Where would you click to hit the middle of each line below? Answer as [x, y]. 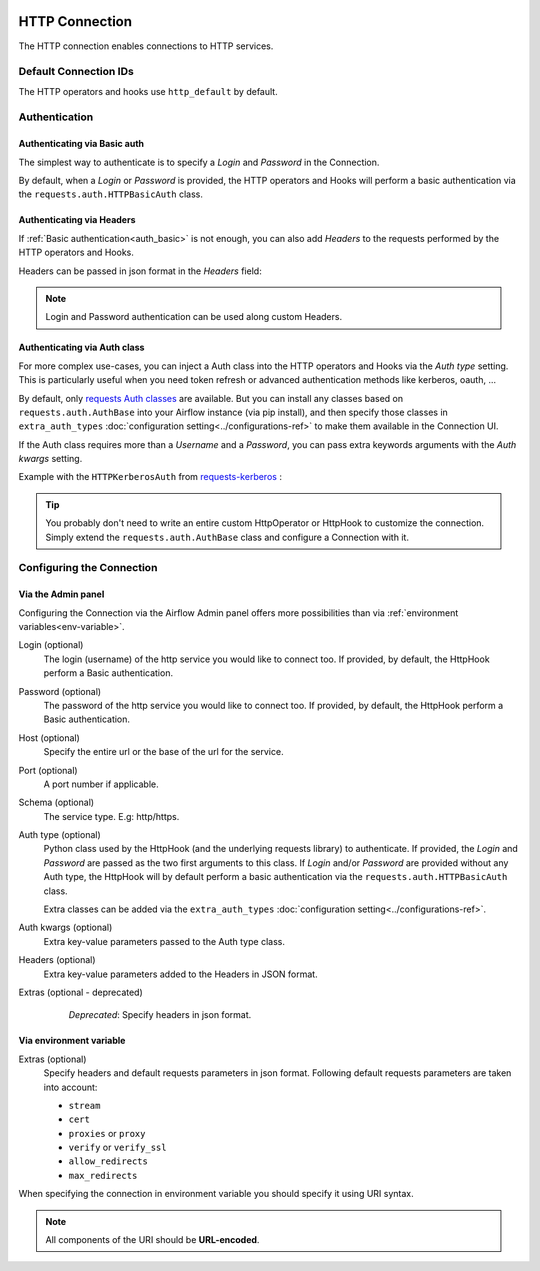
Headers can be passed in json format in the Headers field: [140, 271]
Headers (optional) [57, 960]
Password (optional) [60, 691]
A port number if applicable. [101, 784]
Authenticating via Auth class [81, 347]
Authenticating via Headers [77, 220]
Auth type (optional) [60, 835]
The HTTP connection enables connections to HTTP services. [146, 46]
